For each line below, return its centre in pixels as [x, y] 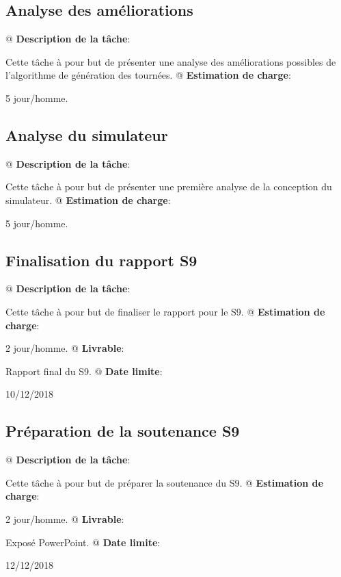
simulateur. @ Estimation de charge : [88, 200]
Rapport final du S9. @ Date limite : [84, 371]
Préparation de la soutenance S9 [123, 431]
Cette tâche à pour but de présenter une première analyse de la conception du [169, 187]
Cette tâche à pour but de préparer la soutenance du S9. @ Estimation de [164, 482]
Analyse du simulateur [87, 134]
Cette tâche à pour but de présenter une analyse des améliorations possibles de [171, 61]
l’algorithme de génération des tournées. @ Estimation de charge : [148, 75]
